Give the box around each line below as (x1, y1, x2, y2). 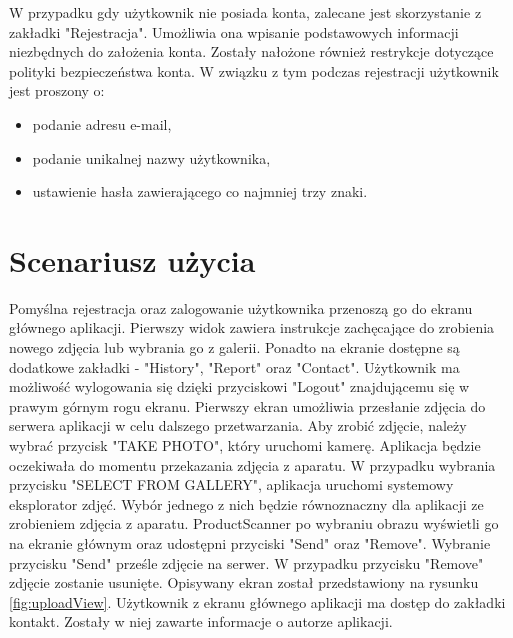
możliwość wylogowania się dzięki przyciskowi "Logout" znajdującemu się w (9, 376, 470, 397)
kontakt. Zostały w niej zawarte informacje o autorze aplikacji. (9, 611, 393, 632)
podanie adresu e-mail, (32, 113, 172, 134)
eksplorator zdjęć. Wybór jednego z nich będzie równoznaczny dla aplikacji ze (9, 493, 484, 514)
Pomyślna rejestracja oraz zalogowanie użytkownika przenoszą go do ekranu (9, 297, 473, 318)
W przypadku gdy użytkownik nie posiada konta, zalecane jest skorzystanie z (9, 2, 482, 22)
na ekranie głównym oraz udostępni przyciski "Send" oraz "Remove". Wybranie (9, 533, 491, 553)
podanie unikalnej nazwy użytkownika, (32, 147, 271, 168)
